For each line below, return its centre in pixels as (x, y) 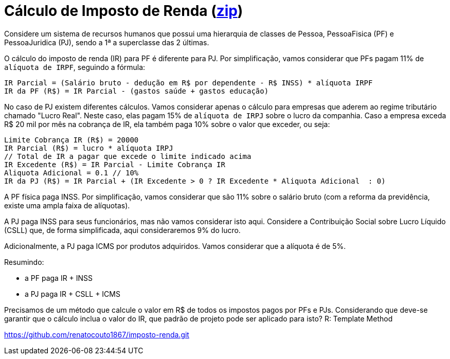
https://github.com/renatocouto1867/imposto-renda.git (97, 334)
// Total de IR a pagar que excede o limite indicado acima (128, 156)
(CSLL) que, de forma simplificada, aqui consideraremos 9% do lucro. (122, 230)
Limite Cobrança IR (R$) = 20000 (71, 140)
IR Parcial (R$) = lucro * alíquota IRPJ (89, 148)
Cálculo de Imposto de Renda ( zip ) (124, 11)
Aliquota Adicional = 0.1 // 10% (71, 173)
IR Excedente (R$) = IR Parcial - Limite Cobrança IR (115, 164)
